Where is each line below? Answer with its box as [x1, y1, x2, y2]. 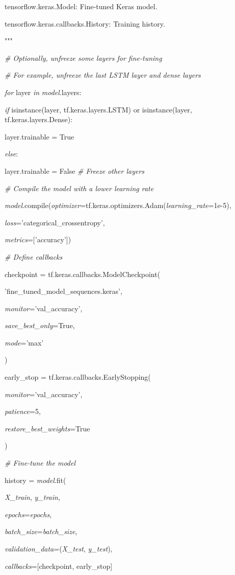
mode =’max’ [5, 337, 44, 348]
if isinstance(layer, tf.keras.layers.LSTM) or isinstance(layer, [5, 104, 192, 114]
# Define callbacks [5, 251, 63, 262]
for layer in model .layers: [5, 86, 82, 97]
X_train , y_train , [5, 492, 60, 502]
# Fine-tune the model [5, 457, 76, 468]
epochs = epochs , [5, 509, 52, 519]
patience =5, [5, 406, 41, 417]
